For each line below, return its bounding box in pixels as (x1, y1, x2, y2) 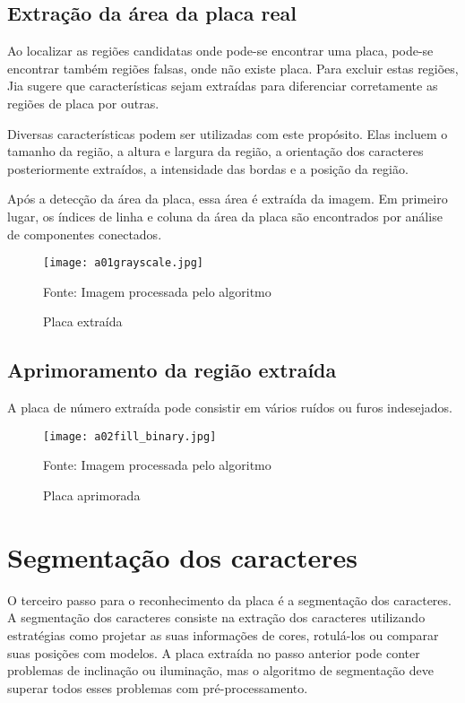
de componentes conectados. (7, 224, 162, 243)
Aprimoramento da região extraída (7, 356, 337, 384)
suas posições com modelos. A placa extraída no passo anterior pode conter (7, 643, 420, 662)
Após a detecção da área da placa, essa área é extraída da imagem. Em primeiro (7, 189, 448, 208)
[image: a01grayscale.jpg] (43, 256, 203, 270)
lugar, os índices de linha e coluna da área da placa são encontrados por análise (7, 206, 443, 225)
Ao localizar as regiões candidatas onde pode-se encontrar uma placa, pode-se (7, 41, 434, 60)
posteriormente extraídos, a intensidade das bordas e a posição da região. (7, 159, 409, 178)
